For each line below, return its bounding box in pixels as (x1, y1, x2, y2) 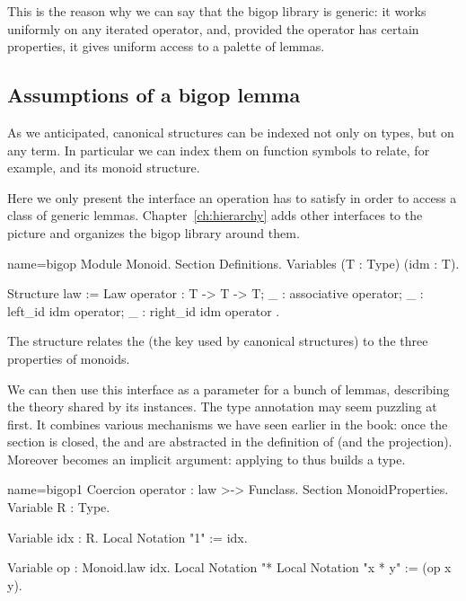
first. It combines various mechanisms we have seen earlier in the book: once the (7, 414, 448, 433)
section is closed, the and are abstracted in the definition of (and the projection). (7, 432, 453, 451)
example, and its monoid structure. (7, 158, 200, 177)
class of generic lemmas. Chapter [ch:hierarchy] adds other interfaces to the (7, 206, 423, 225)
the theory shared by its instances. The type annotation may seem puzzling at (7, 397, 437, 416)
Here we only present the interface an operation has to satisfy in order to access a (7, 188, 457, 207)
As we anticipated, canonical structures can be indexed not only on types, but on (7, 122, 454, 141)
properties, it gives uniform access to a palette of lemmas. (7, 37, 325, 56)
